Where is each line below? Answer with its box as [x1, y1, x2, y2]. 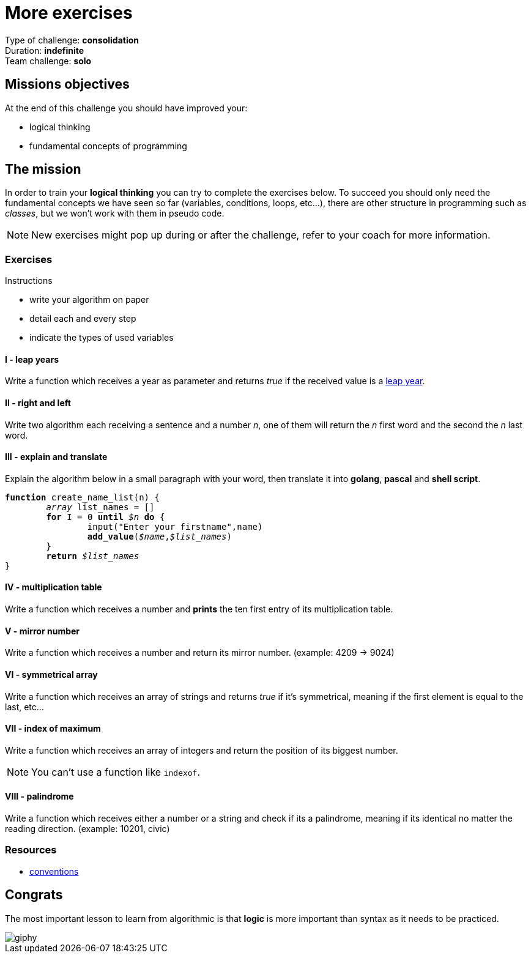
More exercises [5, 2, 133, 23]
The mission [5, 162, 81, 177]
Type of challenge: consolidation [5, 34, 139, 45]
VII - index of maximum [5, 723, 101, 734]
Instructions [5, 275, 53, 286]
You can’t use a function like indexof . [31, 765, 201, 778]
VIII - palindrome [5, 791, 74, 802]
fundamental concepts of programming [29, 140, 187, 151]
